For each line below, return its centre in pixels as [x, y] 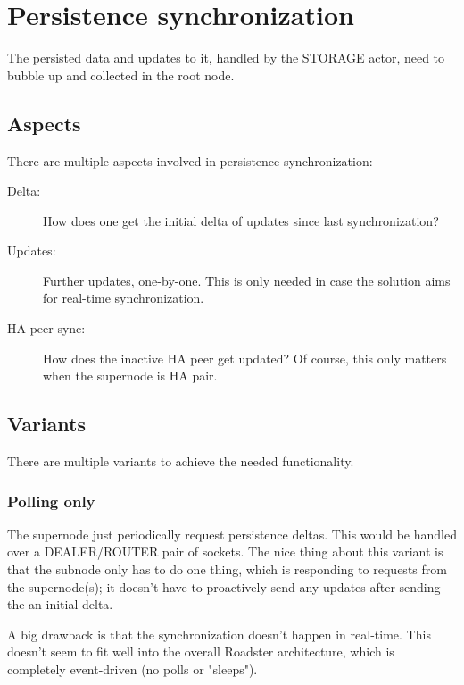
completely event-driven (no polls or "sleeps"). [133, 669]
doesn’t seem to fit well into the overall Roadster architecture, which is [201, 652]
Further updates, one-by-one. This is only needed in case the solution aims [247, 280]
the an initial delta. [60, 604]
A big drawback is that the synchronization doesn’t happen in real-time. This [219, 634]
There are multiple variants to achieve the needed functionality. [181, 461]
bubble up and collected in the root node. [121, 75]
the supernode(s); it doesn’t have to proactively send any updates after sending [224, 586]
